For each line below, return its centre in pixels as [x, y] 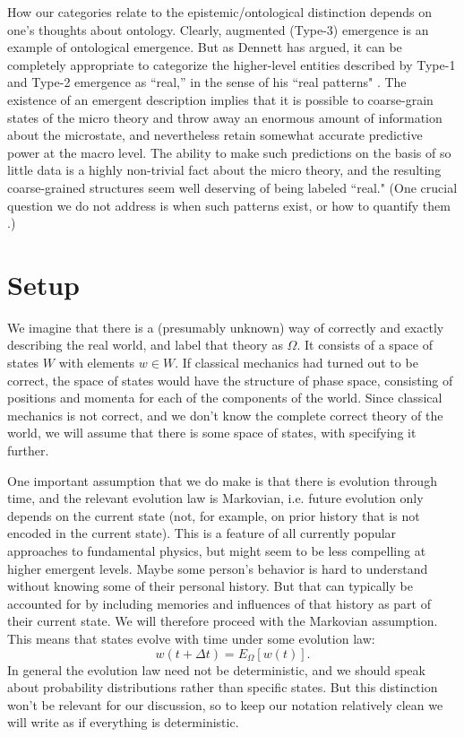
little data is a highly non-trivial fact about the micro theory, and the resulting [224, 170]
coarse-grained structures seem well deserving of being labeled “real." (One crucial [232, 187]
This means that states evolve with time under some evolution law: [191, 638]
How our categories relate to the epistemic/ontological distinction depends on [220, 12]
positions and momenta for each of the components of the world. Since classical [225, 398]
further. [28, 450]
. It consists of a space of [365, 345]
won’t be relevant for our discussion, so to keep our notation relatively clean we [225, 704]
